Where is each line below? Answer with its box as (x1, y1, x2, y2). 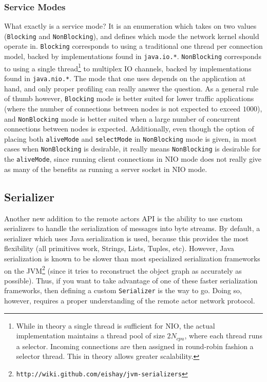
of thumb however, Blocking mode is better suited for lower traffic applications (4, 93, 254, 104)
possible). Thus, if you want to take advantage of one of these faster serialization (4, 275, 258, 285)
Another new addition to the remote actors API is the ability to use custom (4, 213, 243, 223)
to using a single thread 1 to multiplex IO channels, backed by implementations (4, 61, 252, 73)
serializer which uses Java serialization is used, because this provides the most (4, 233, 249, 243)
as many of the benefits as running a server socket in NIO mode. (4, 163, 207, 174)
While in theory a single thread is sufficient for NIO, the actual (16, 320, 215, 331)
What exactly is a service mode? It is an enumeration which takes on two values (4, 21, 257, 31)
